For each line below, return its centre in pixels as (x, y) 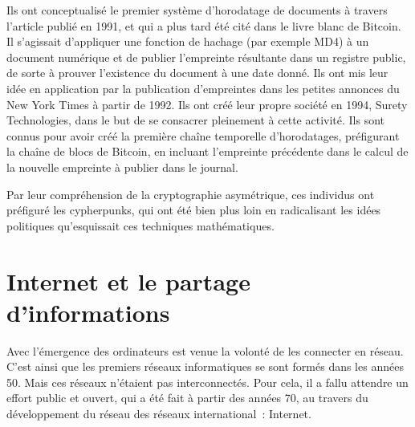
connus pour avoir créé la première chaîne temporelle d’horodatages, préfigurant (203, 135)
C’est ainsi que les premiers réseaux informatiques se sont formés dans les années (205, 366)
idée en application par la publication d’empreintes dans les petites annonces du (203, 88)
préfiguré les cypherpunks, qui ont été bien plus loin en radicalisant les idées (194, 210)
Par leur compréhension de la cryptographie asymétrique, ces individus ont (191, 194)
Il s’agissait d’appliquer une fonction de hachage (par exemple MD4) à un (188, 41)
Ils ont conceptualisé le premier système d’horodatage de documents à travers (197, 10)
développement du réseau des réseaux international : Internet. (159, 413)
